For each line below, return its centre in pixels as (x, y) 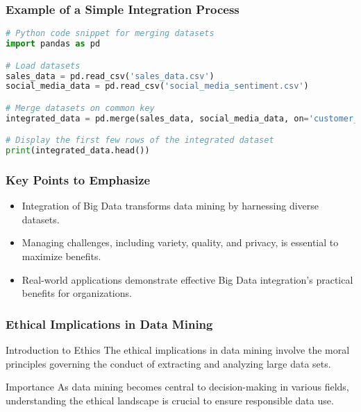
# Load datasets (43, 66)
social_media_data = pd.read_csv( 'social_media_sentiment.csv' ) (157, 86)
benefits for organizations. (77, 293)
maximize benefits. (61, 256)
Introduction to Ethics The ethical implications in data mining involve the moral (178, 350)
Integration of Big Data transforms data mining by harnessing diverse (170, 206)
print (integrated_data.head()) (78, 151)
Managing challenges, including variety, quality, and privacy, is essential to (180, 242)
